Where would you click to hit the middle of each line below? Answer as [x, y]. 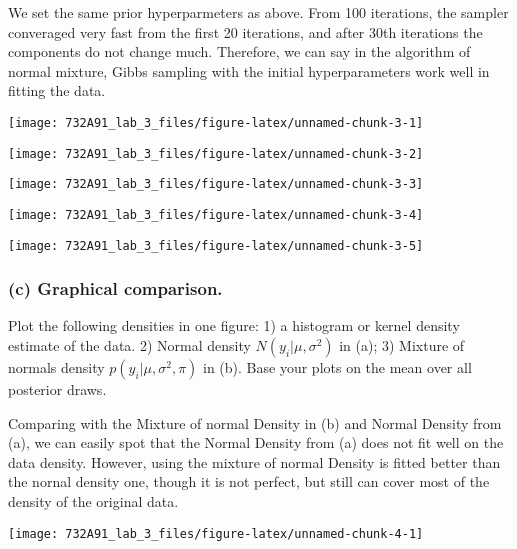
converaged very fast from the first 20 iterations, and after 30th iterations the [245, 31]
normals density [56, 367]
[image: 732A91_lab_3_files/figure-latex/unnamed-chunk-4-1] [216, 533]
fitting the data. [57, 90]
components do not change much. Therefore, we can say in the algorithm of [239, 51]
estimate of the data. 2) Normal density [129, 345]
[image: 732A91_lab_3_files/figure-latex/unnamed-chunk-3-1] [216, 122]
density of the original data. [93, 501]
